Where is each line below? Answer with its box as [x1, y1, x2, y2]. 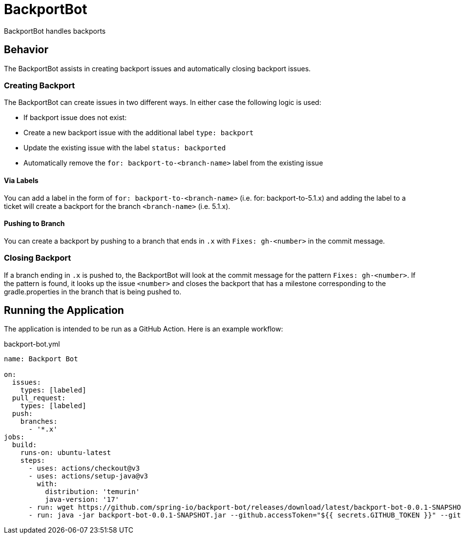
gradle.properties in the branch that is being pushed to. [4, 287, 182, 296]
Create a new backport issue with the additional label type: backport [23, 128, 254, 137]
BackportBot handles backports [4, 26, 106, 35]
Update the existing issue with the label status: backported [23, 144, 226, 152]
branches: [20, 417, 58, 426]
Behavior [4, 43, 49, 56]
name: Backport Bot [4, 355, 78, 363]
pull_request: [12, 394, 66, 402]
